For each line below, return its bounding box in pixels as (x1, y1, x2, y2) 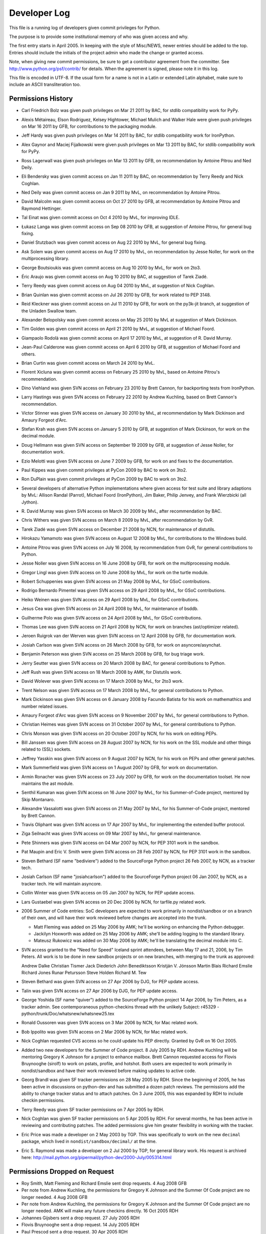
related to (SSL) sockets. (21, 746, 71, 752)
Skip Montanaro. (21, 796, 55, 802)
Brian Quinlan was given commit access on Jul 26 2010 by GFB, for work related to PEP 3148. (21, 292, 211, 298)
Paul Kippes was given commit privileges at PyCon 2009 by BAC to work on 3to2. (21, 467, 187, 473)
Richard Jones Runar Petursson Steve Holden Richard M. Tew (21, 970, 147, 976)
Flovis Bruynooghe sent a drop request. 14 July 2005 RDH (21, 1222, 139, 1228)
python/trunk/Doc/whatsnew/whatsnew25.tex (21, 1010, 115, 1016)
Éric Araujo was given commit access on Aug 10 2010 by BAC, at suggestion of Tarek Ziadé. (21, 274, 208, 279)
